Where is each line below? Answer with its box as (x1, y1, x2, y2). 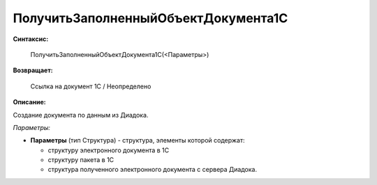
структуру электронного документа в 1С (47, 146, 170, 154)
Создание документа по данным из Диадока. (13, 111, 149, 119)
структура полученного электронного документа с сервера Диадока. (47, 166, 258, 174)
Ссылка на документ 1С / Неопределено (30, 82, 151, 90)
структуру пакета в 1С (47, 156, 114, 164)
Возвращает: (13, 66, 53, 74)
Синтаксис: (13, 35, 49, 43)
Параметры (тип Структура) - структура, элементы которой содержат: (30, 136, 245, 145)
